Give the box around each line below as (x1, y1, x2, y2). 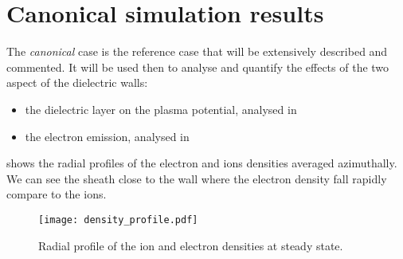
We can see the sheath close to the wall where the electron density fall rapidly (6, 170, 387, 186)
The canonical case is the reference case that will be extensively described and (6, 43, 388, 60)
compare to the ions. (6, 186, 107, 202)
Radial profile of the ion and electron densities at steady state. (38, 237, 343, 253)
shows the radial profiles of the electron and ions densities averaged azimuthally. (6, 155, 397, 171)
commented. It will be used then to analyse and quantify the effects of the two (6, 58, 389, 75)
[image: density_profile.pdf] (38, 214, 198, 226)
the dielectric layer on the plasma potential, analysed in (25, 100, 297, 117)
